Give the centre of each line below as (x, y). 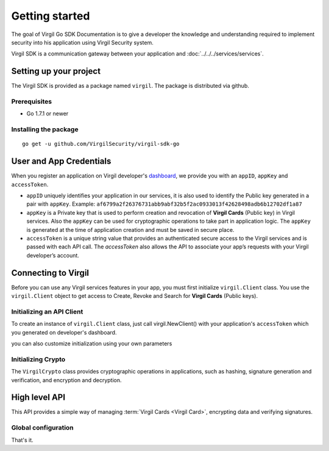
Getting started (51, 16)
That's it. (22, 440)
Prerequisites (31, 102)
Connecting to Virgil (50, 272)
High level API (38, 398)
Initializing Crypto (38, 359)
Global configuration (43, 428)
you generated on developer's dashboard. (64, 332)
